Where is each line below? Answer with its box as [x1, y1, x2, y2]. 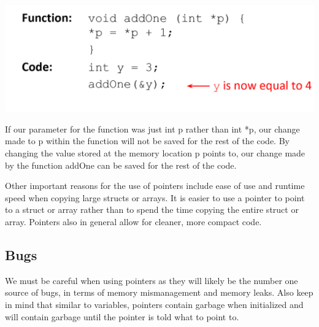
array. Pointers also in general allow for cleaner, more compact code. [5, 215, 262, 228]
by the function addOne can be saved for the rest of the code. [5, 158, 237, 171]
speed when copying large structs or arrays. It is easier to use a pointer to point [5, 191, 305, 204]
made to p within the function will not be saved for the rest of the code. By [5, 134, 290, 147]
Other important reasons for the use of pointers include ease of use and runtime [5, 179, 305, 192]
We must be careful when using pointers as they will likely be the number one [5, 274, 298, 287]
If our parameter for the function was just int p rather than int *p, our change [5, 122, 300, 135]
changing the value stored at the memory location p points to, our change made [5, 147, 306, 160]
